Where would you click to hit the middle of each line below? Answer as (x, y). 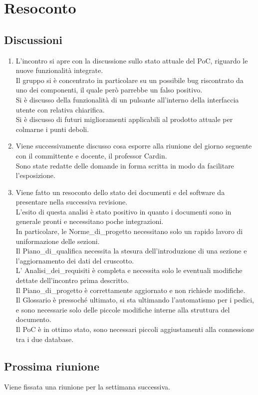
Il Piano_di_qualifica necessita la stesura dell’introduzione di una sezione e (131, 251)
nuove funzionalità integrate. (59, 70)
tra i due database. (45, 339)
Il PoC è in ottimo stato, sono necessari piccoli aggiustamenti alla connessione (135, 329)
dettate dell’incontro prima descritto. (72, 280)
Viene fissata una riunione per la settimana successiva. (87, 387)
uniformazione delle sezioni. (58, 241)
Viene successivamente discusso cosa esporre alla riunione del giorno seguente (134, 146)
